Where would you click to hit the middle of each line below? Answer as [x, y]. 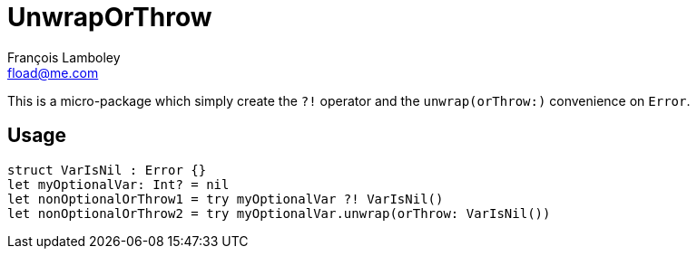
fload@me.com [53, 72]
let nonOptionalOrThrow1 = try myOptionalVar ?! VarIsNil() [226, 199]
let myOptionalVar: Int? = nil [118, 184]
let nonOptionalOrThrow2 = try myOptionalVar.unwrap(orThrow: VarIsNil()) [279, 213]
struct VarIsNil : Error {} [107, 170]
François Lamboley [64, 57]
